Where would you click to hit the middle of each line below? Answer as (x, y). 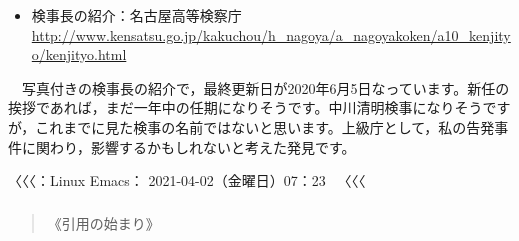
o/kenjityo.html (79, 54)
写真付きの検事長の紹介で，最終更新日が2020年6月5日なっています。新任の (265, 87)
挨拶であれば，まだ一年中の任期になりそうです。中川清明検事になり (231, 107)
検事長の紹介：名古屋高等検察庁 (136, 15)
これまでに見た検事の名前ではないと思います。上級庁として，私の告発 (265, 126)
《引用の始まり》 (103, 222)
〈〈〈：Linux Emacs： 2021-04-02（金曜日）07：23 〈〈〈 (187, 180)
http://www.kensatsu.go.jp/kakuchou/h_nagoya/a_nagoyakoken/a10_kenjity (271, 34)
